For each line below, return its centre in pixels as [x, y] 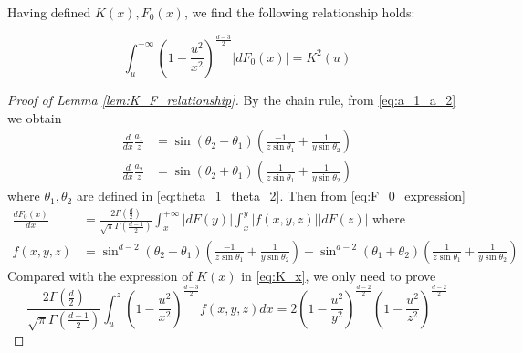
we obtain [35, 117]
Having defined [49, 12]
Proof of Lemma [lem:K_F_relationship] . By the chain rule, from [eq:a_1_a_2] [232, 99]
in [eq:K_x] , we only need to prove [339, 275]
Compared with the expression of [100, 275]
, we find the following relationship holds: [299, 12]
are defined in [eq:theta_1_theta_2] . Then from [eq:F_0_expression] [271, 196]
